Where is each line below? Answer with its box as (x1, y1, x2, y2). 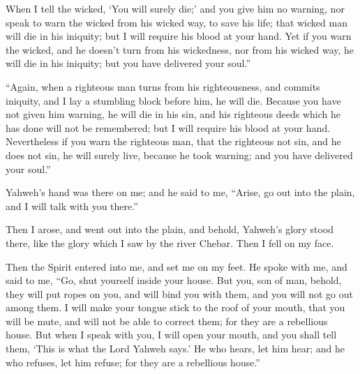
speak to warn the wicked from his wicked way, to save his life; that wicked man (6, 15, 347, 29)
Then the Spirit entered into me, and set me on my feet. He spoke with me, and (6, 259, 347, 274)
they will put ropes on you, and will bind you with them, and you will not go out (6, 286, 353, 301)
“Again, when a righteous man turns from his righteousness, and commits (6, 79, 320, 93)
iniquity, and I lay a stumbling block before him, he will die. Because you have (6, 93, 341, 107)
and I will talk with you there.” (6, 198, 138, 213)
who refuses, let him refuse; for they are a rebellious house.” (6, 354, 260, 369)
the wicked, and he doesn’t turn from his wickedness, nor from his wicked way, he (6, 42, 354, 57)
